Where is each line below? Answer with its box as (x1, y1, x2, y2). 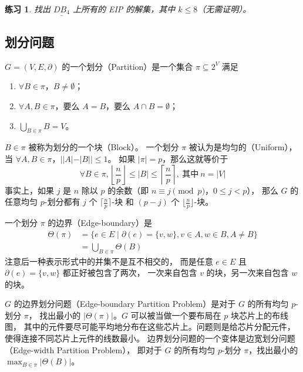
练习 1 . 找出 (5, 3, 51, 15)
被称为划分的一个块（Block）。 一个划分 (28, 141, 179, 153)
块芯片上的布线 (230, 309, 288, 321)
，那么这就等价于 (162, 153, 228, 165)
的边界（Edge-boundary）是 (48, 217, 152, 229)
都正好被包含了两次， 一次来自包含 (62, 266, 197, 279)
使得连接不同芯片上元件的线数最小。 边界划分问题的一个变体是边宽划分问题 (5, 332, 295, 344)
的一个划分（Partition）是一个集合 (62, 60, 193, 72)
